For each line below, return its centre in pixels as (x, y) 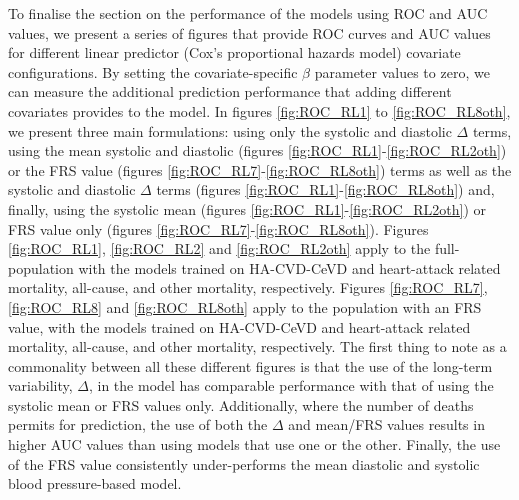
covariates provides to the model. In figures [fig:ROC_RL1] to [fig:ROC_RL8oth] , (259, 110)
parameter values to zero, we (402, 71)
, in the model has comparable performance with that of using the (291, 385)
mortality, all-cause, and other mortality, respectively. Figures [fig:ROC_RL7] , (248, 287)
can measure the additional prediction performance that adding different (230, 91)
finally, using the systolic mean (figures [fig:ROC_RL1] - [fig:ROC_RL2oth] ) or (247, 208)
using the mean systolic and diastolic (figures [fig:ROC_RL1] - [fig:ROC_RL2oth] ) (257, 150)
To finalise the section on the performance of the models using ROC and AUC (248, 13)
